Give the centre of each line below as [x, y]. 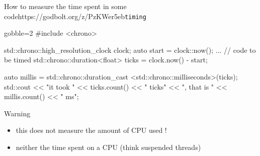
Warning [17, 113]
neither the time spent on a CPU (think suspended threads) [108, 147]
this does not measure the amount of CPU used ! [91, 130]
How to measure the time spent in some [65, 6]
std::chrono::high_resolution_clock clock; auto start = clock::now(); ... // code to [130, 50]
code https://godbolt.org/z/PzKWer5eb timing [75, 16]
